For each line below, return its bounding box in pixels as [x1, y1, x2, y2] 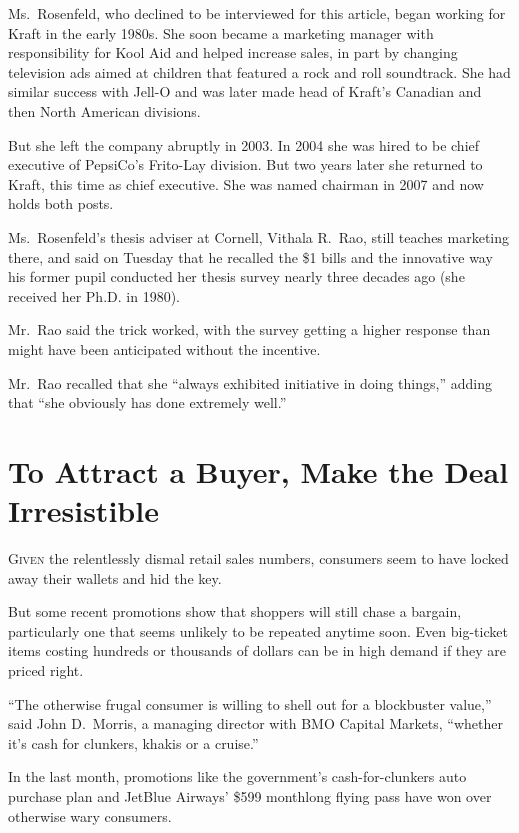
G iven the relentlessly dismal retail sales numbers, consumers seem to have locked [8, 548, 509, 568]
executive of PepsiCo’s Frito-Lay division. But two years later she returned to [8, 154, 483, 175]
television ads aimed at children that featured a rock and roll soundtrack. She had [8, 61, 511, 82]
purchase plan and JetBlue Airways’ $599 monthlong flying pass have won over [8, 785, 492, 806]
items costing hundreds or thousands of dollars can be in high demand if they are [8, 640, 507, 661]
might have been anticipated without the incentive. [8, 338, 321, 359]
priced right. [8, 659, 84, 680]
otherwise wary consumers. [8, 805, 172, 826]
